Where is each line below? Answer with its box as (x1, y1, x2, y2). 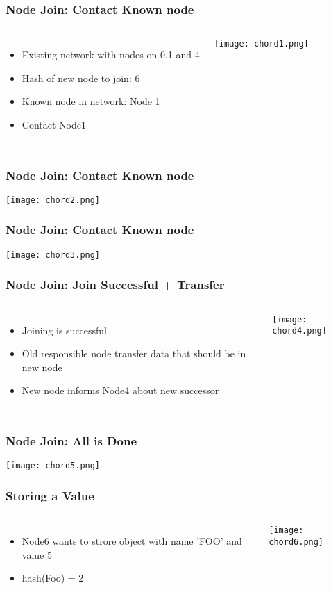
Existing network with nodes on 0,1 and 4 (22, 47, 200, 62)
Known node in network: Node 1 (22, 94, 160, 108)
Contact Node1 (22, 117, 86, 131)
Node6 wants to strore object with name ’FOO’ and (22, 534, 242, 548)
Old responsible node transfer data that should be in (22, 346, 246, 361)
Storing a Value (6, 486, 94, 504)
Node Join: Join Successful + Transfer (6, 276, 225, 293)
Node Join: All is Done (6, 432, 137, 449)
